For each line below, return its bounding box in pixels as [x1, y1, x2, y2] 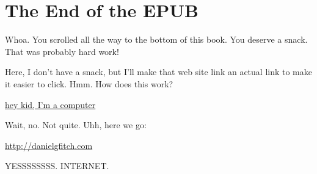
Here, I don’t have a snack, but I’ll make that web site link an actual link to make [5, 65, 312, 78]
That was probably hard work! [5, 45, 119, 57]
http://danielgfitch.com [5, 139, 93, 151]
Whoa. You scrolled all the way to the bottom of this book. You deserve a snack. [5, 33, 308, 46]
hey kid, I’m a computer [5, 98, 96, 111]
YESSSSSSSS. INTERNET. [5, 159, 109, 172]
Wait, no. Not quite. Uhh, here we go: [5, 118, 147, 131]
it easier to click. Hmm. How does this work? [5, 77, 173, 90]
